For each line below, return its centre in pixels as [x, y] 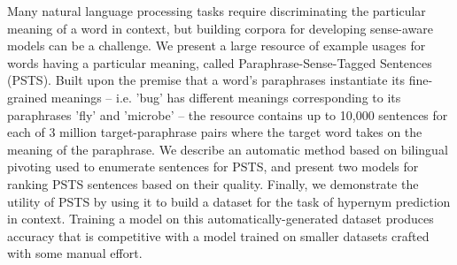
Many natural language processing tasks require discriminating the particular [217, 11]
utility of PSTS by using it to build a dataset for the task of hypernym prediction [229, 201]
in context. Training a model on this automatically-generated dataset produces [221, 219]
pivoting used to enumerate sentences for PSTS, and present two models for [213, 167]
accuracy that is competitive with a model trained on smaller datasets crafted [218, 235]
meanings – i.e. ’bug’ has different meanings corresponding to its [226, 97]
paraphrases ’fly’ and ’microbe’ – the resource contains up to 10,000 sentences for [228, 114]
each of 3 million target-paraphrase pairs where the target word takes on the [215, 132]
